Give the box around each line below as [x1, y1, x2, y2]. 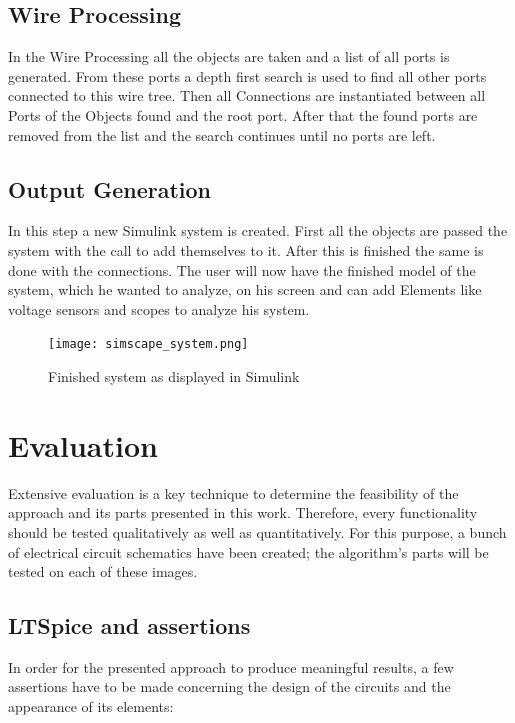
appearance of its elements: [8, 696, 174, 717]
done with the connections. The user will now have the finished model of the [8, 259, 476, 280]
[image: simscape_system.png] [48, 337, 249, 352]
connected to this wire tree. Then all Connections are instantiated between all [8, 85, 486, 106]
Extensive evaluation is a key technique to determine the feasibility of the [8, 482, 459, 503]
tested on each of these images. [8, 561, 198, 582]
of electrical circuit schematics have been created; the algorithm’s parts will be [8, 541, 489, 562]
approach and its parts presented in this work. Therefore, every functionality [8, 502, 478, 523]
